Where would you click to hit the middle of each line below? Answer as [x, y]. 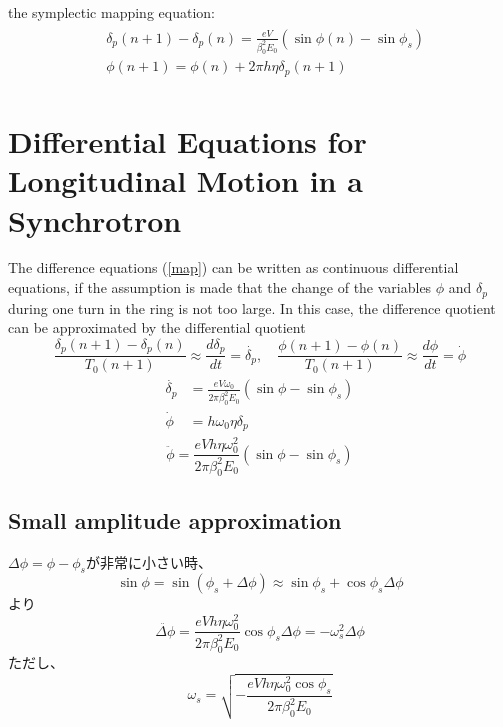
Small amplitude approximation [175, 519]
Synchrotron [95, 219]
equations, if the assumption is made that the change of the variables [220, 287]
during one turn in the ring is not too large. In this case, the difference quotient [252, 307]
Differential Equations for [187, 141]
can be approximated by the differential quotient [157, 327]
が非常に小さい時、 [148, 561]
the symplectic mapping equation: [111, 12]
